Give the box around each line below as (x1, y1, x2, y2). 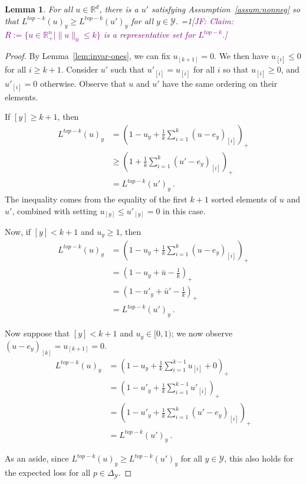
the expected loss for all (5, 466, 91, 479)
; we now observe (171, 327, 233, 339)
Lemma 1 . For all (5, 3, 73, 15)
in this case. (163, 204, 206, 217)
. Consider (61, 63, 98, 76)
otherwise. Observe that (40, 77, 126, 89)
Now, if (5, 225, 31, 238)
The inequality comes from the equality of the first (5, 192, 187, 205)
